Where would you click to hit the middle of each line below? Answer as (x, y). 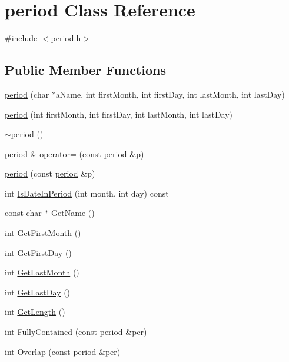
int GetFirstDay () (38, 252)
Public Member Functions (85, 70)
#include (21, 38)
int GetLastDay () (38, 292)
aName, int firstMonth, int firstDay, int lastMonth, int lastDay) (170, 94)
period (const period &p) (50, 173)
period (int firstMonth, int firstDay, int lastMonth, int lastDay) (119, 114)
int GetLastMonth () (42, 272)
